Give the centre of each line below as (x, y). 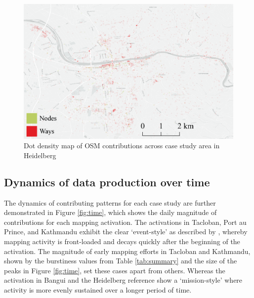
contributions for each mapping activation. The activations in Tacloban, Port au (125, 222)
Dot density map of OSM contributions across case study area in (122, 146)
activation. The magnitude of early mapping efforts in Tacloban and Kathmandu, (127, 251)
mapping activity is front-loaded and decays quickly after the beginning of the (122, 241)
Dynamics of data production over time (107, 182)
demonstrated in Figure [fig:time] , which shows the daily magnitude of (110, 212)
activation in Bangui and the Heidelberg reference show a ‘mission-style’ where (123, 280)
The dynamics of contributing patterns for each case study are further (110, 202)
